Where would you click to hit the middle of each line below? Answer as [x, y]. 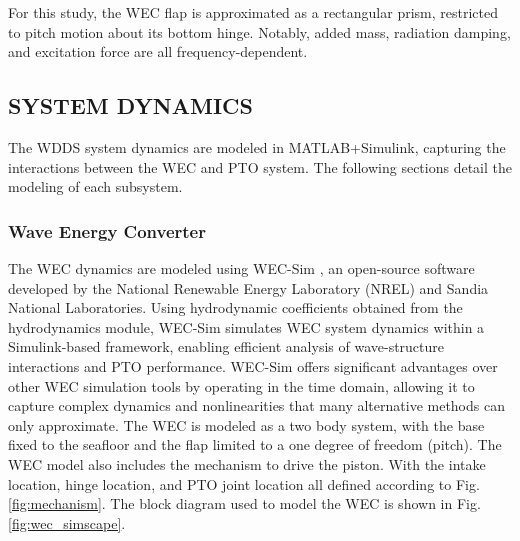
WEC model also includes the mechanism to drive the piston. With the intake [247, 463]
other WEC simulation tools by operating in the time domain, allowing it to [241, 385]
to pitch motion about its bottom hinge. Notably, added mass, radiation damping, [259, 31]
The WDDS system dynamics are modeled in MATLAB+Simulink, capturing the [257, 146]
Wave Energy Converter [107, 230]
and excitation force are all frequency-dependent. [158, 51]
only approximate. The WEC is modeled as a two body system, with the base [246, 424]
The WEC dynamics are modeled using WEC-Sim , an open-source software [241, 267]
